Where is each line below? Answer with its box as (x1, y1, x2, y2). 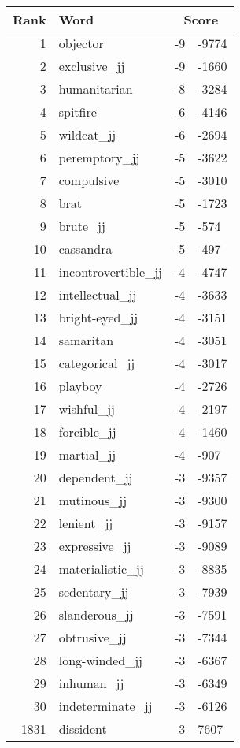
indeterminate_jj (58, 697, 153, 715)
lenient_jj (58, 514, 113, 532)
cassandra (58, 240, 113, 258)
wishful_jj (58, 400, 115, 418)
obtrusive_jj (58, 628, 127, 646)
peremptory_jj (58, 148, 140, 166)
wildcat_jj (58, 125, 116, 143)
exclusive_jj (58, 57, 125, 75)
